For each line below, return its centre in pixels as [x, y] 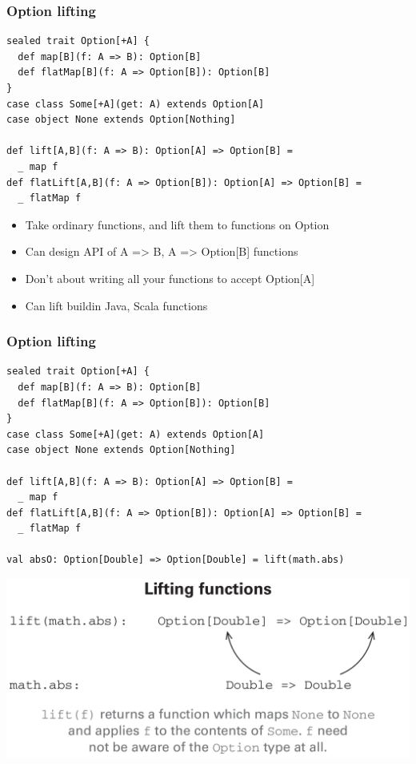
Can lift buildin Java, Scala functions [116, 305]
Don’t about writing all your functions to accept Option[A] [170, 278]
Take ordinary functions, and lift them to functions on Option [177, 224]
